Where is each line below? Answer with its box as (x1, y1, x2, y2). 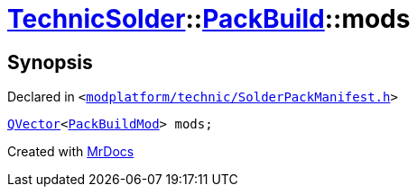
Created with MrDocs (7, 144, 134, 160)
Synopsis (7, 50, 93, 74)
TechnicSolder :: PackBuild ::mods (7, 4, 411, 34)
